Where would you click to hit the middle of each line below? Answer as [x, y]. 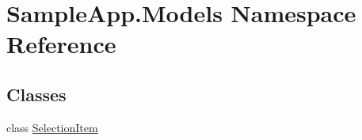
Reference [61, 44]
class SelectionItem [52, 127]
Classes [36, 94]
